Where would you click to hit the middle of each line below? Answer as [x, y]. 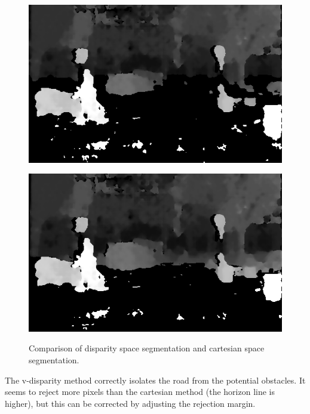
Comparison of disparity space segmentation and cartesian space [147, 348]
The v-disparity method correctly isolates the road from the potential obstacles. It [155, 380]
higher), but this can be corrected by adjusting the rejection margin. [130, 403]
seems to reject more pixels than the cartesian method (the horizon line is [140, 392]
